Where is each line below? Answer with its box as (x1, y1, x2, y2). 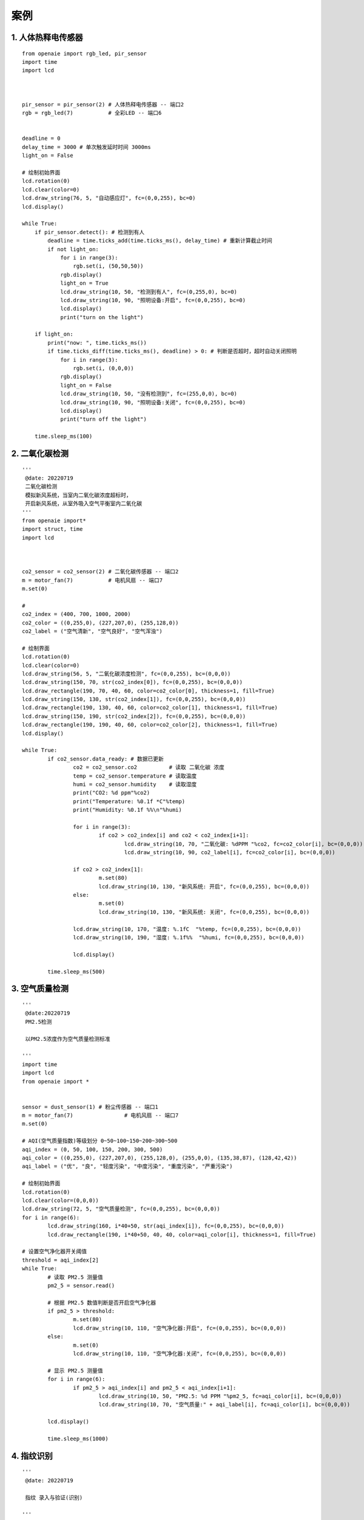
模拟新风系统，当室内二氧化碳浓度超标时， (25, 491, 132, 499)
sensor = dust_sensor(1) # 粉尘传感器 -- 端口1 (22, 1104, 159, 1110)
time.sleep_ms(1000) (47, 1435, 109, 1442)
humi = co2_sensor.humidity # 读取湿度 (73, 781, 197, 787)
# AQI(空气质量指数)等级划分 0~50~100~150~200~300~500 (22, 1138, 178, 1144)
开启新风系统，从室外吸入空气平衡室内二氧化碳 (25, 500, 143, 507)
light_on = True (60, 280, 109, 287)
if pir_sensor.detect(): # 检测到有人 (34, 229, 145, 235)
